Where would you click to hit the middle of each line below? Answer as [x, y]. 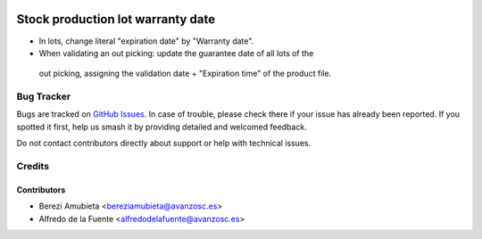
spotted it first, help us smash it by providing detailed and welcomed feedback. [162, 127]
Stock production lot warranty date [116, 19]
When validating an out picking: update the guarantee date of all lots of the [176, 53]
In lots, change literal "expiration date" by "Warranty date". [146, 41]
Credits [33, 166]
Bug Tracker [44, 96]
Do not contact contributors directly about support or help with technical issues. [164, 144]
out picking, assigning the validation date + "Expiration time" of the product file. [185, 74]
